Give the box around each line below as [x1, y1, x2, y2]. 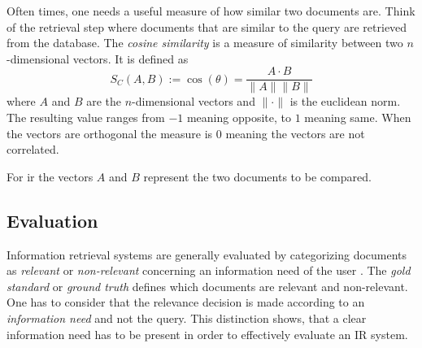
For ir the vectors [7, 167, 94, 185]
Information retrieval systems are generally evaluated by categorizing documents [7, 246, 407, 263]
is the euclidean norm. [289, 93, 401, 110]
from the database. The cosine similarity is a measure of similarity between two [7, 34, 403, 51]
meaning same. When [304, 109, 411, 126]
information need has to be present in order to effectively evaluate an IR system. [7, 325, 408, 342]
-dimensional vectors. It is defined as [7, 50, 189, 67]
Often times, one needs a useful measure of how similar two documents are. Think [7, 2, 415, 19]
